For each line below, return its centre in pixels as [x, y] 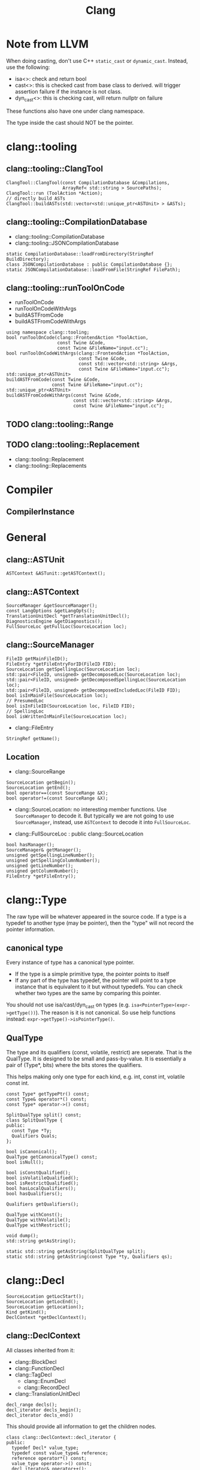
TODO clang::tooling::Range [60, 424]
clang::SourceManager [50, 645]
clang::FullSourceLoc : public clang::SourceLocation [79, 834]
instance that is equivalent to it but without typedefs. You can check [99, 987]
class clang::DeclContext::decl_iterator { [61, 1437]
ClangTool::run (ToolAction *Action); [54, 193]
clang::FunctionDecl [40, 1368]
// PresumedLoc [25, 701]
